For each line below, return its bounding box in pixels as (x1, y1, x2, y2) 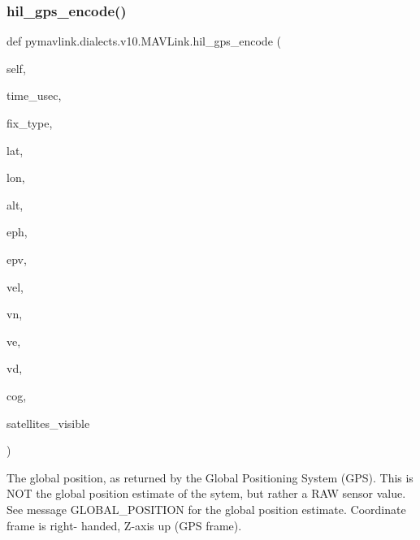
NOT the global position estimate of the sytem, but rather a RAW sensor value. (6, 485, 406, 502)
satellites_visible (6, 414, 90, 431)
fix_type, (6, 114, 53, 131)
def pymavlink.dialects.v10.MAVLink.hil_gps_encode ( (6, 32, 281, 50)
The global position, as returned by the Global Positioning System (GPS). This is (6, 469, 414, 486)
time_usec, (6, 87, 62, 104)
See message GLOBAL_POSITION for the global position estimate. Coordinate (6, 500, 406, 517)
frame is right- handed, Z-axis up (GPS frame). (6, 516, 242, 534)
